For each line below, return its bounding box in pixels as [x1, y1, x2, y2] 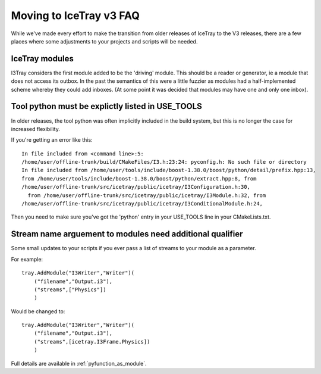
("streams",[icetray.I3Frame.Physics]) [33, 338, 150, 345]
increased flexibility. [11, 125, 61, 132]
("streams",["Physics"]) [33, 286, 106, 293]
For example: [11, 255, 43, 263]
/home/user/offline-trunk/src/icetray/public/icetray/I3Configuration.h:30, [21, 183, 251, 191]
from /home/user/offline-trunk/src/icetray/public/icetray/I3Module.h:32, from [27, 192, 266, 199]
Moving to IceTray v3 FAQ [11, 9, 140, 22]
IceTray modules [11, 54, 74, 64]
